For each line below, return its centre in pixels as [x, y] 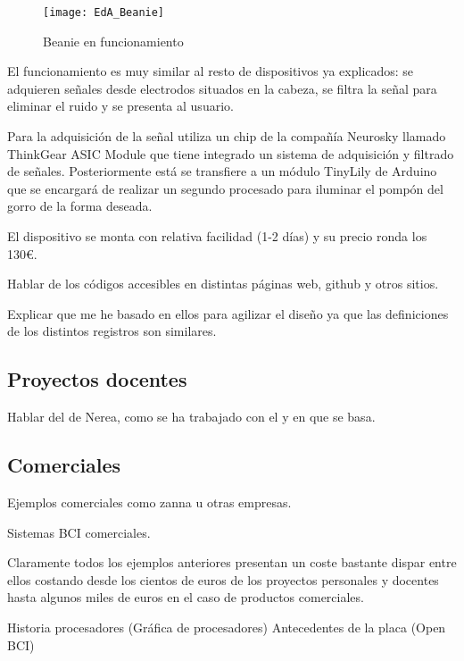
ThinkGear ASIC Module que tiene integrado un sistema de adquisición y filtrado [231, 153]
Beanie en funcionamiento [113, 41]
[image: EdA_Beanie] [104, 13]
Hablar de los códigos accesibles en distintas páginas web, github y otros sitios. [223, 284]
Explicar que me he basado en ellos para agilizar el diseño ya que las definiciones [228, 313]
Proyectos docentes [97, 379]
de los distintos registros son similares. [112, 331]
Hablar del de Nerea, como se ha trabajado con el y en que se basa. [191, 417]
